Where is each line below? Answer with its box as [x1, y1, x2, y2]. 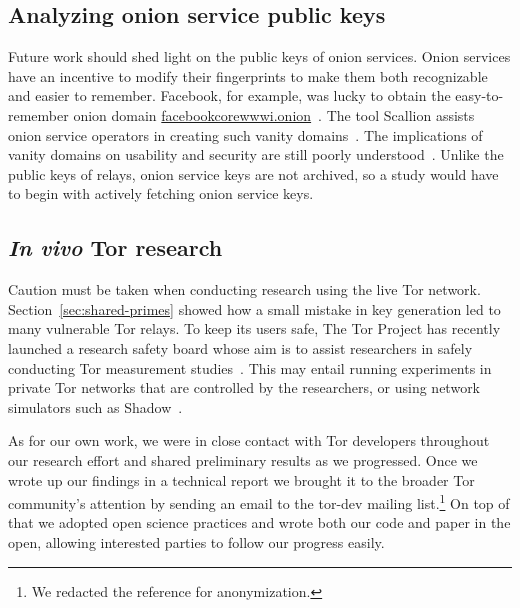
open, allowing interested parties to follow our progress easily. [8, 531, 385, 552]
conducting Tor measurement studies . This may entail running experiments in [8, 357, 492, 378]
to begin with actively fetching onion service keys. [8, 183, 314, 204]
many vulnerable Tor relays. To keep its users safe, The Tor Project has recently [8, 318, 501, 339]
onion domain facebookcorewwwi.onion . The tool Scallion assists [73, 104, 475, 125]
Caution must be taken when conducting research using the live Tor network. [8, 279, 481, 300]
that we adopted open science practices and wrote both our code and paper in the [8, 512, 511, 533]
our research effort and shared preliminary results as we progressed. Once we [8, 449, 478, 470]
